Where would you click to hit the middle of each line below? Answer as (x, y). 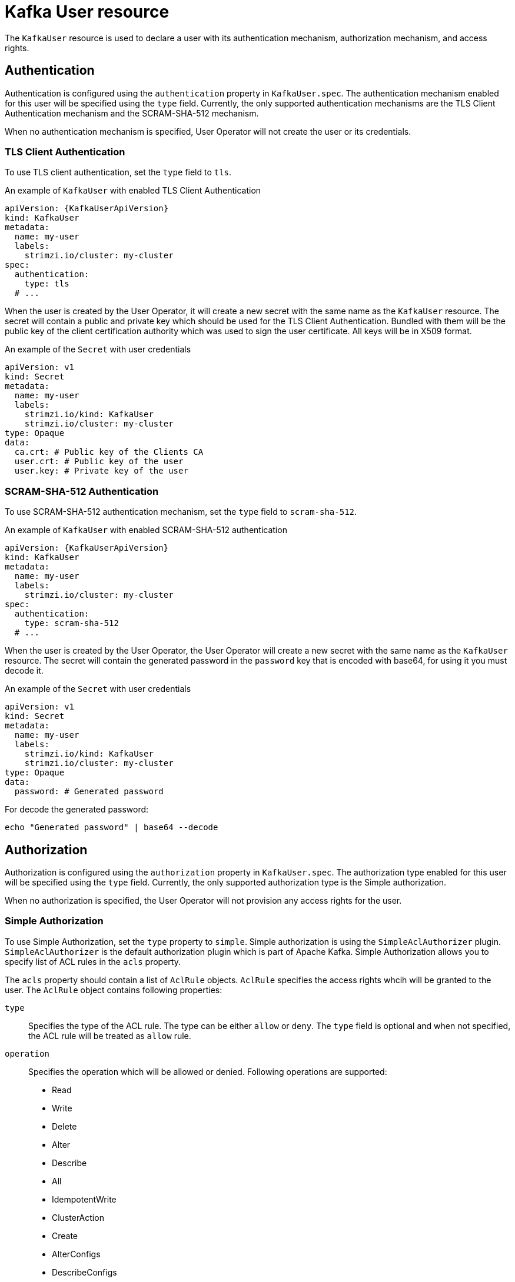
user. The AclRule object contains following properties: (114, 990)
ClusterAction (78, 1217)
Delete (64, 1126)
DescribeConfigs (84, 1272)
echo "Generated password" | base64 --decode (112, 828)
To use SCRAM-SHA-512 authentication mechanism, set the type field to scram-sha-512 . (181, 512)
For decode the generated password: (77, 810)
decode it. (24, 671)
